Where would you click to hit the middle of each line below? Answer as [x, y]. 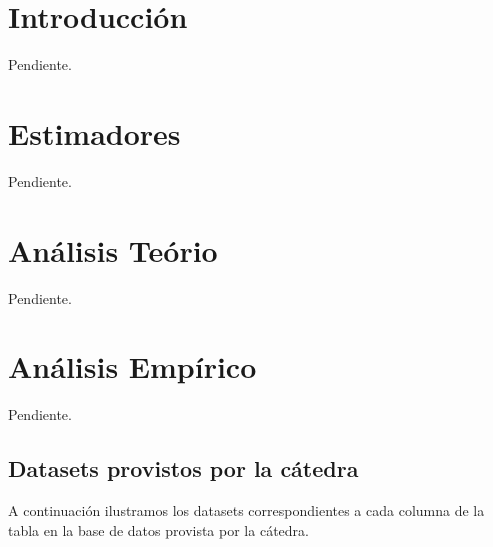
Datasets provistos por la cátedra [183, 468]
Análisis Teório [113, 249]
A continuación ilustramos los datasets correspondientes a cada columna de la [246, 510]
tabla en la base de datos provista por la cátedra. [158, 529]
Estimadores [94, 132]
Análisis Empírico [132, 366]
